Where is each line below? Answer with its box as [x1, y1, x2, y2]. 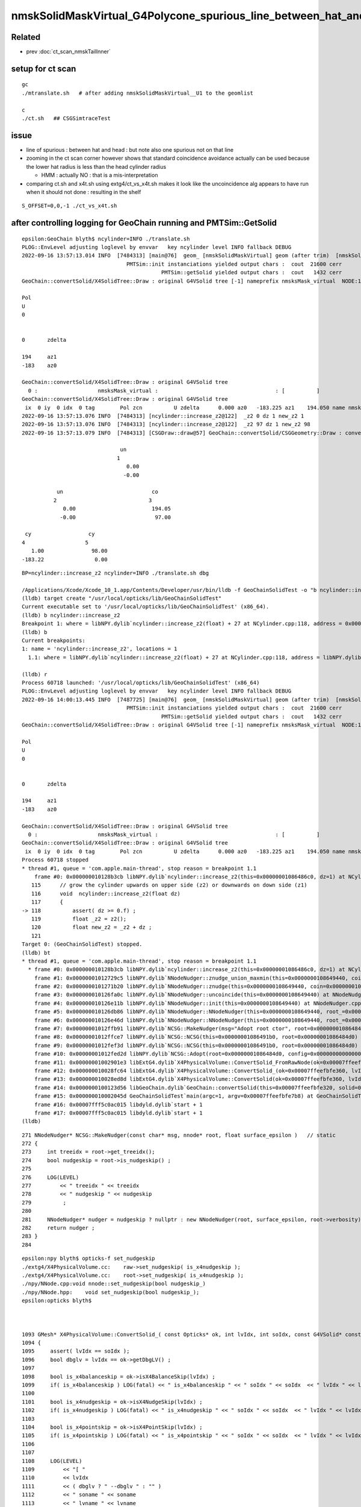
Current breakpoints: [22, 637, 85, 644]
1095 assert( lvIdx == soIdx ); [22, 1348, 130, 1354]
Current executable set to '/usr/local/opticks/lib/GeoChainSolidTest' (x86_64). [22, 603, 270, 610]
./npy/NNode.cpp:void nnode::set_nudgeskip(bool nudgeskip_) [22, 1280, 206, 1287]
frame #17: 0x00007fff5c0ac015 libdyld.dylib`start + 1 [34, 1109, 203, 1116]
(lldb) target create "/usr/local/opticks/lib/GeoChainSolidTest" [22, 595, 222, 602]
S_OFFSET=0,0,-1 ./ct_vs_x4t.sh [22, 203, 117, 209]
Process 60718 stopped [22, 857, 89, 863]
